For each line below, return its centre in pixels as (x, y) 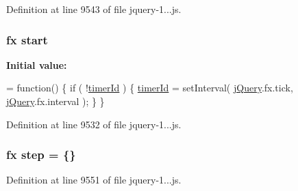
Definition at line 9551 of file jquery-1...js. (94, 180)
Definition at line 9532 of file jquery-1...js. (94, 124)
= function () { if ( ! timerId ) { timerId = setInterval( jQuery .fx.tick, (150, 88)
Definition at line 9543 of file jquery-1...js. (94, 9)
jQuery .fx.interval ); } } (55, 101)
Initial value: (37, 64)
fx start (27, 39)
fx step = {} (41, 155)
